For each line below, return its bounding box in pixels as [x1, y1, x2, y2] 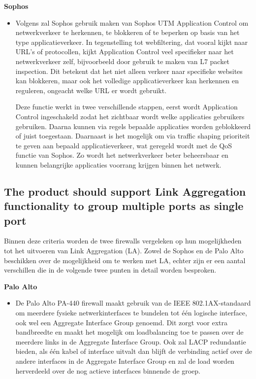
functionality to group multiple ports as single [4, 198, 244, 213]
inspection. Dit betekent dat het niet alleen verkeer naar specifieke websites [15, 66, 243, 76]
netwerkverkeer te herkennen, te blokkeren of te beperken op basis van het [15, 27, 240, 37]
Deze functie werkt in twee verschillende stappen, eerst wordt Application [15, 102, 238, 112]
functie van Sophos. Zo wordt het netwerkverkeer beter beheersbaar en [15, 150, 228, 160]
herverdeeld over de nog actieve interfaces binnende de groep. [15, 365, 200, 376]
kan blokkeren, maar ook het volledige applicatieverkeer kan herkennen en [15, 75, 239, 86]
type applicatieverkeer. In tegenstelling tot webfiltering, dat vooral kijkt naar [15, 36, 248, 47]
